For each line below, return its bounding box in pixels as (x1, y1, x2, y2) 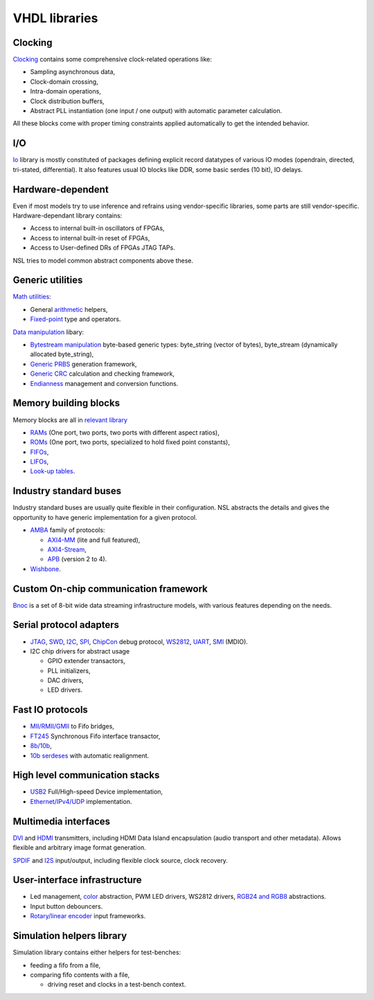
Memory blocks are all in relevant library (12, 416, 128, 424)
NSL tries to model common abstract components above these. (12, 256, 194, 265)
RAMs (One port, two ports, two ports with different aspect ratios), (30, 428, 220, 437)
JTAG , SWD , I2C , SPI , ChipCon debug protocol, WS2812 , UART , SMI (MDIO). (30, 638, 249, 646)
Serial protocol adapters (12, 619, 120, 631)
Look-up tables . (30, 467, 75, 475)
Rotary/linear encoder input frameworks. (30, 912, 146, 920)
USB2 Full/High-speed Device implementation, (30, 787, 163, 796)
